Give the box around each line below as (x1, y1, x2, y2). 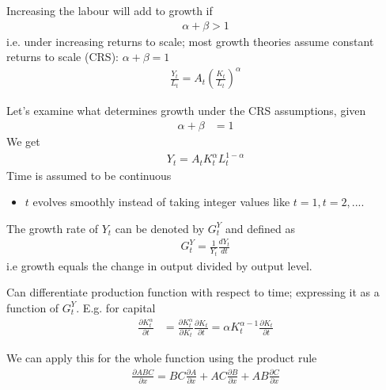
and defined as (225, 220, 295, 236)
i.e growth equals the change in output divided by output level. (6, 257, 312, 273)
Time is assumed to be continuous (6, 166, 172, 183)
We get (6, 132, 40, 149)
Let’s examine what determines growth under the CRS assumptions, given (6, 102, 366, 119)
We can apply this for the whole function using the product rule (6, 350, 317, 366)
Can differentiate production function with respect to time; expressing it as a (6, 284, 380, 300)
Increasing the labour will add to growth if (6, 2, 213, 18)
